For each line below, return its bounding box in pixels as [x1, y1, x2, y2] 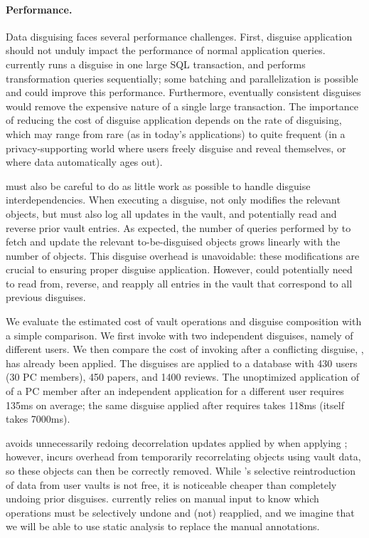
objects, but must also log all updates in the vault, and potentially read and [6, 206, 337, 221]
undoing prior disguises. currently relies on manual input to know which [6, 491, 319, 506]
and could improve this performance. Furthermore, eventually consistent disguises [6, 85, 361, 100]
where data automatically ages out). [6, 154, 163, 169]
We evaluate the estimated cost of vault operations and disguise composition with [6, 314, 362, 329]
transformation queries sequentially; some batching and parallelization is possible [6, 70, 358, 85]
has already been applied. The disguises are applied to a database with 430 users [6, 355, 358, 370]
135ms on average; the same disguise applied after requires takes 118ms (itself [6, 397, 344, 412]
